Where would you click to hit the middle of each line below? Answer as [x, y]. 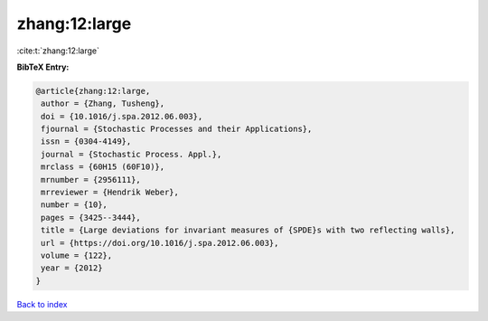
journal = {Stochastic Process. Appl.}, [131, 154]
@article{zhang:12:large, [93, 91]
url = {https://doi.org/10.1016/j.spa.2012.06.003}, [160, 243]
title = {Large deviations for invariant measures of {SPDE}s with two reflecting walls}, [248, 230]
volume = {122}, [77, 255]
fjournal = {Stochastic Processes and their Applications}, [177, 129]
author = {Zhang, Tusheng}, [103, 104]
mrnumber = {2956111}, [91, 179]
